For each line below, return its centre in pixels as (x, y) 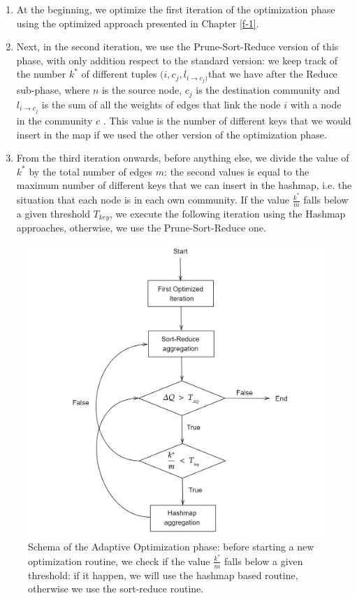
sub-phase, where (53, 90)
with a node (316, 104)
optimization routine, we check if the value (119, 561)
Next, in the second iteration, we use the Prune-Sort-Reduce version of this (177, 47)
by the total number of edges (91, 171)
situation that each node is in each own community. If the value (153, 200)
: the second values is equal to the (237, 171)
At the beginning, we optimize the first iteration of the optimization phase (176, 9)
